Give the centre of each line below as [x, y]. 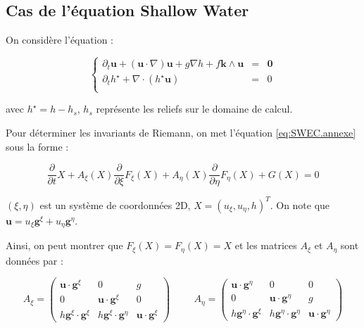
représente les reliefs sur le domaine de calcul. [194, 109]
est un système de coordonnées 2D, [115, 204]
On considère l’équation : [59, 40]
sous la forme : [37, 146]
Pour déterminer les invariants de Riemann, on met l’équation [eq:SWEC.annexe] [181, 132]
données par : [34, 260]
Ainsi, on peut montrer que [64, 245]
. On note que [300, 204]
